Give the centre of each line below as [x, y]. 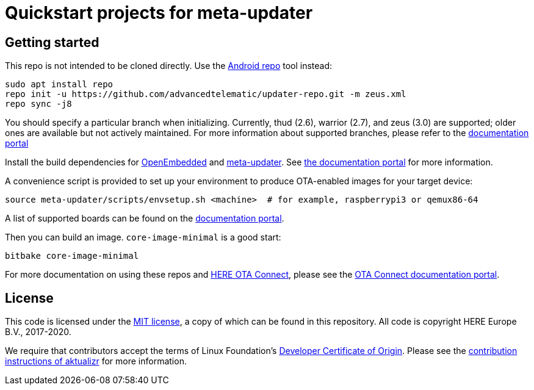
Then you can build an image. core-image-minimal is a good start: [143, 237]
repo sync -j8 [38, 104]
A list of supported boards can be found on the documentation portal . [145, 218]
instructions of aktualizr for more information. [96, 361]
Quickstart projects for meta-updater [159, 13]
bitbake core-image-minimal [72, 256]
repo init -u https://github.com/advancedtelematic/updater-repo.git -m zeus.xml [206, 94]
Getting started [52, 42]
